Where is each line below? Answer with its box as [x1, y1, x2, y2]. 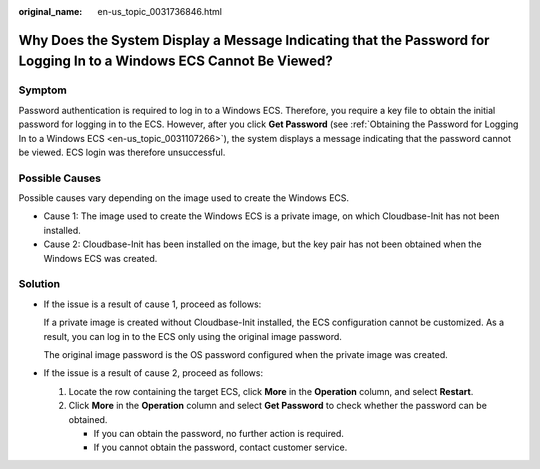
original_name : [18, 6, 83, 17]
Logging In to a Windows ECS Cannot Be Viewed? [18, 53, 334, 70]
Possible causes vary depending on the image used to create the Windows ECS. [18, 192, 350, 204]
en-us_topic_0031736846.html [97, 6, 222, 17]
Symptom [18, 83, 67, 97]
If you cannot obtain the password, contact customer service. [93, 441, 348, 454]
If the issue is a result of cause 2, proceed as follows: [43, 367, 264, 379]
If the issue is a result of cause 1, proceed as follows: [43, 298, 262, 310]
